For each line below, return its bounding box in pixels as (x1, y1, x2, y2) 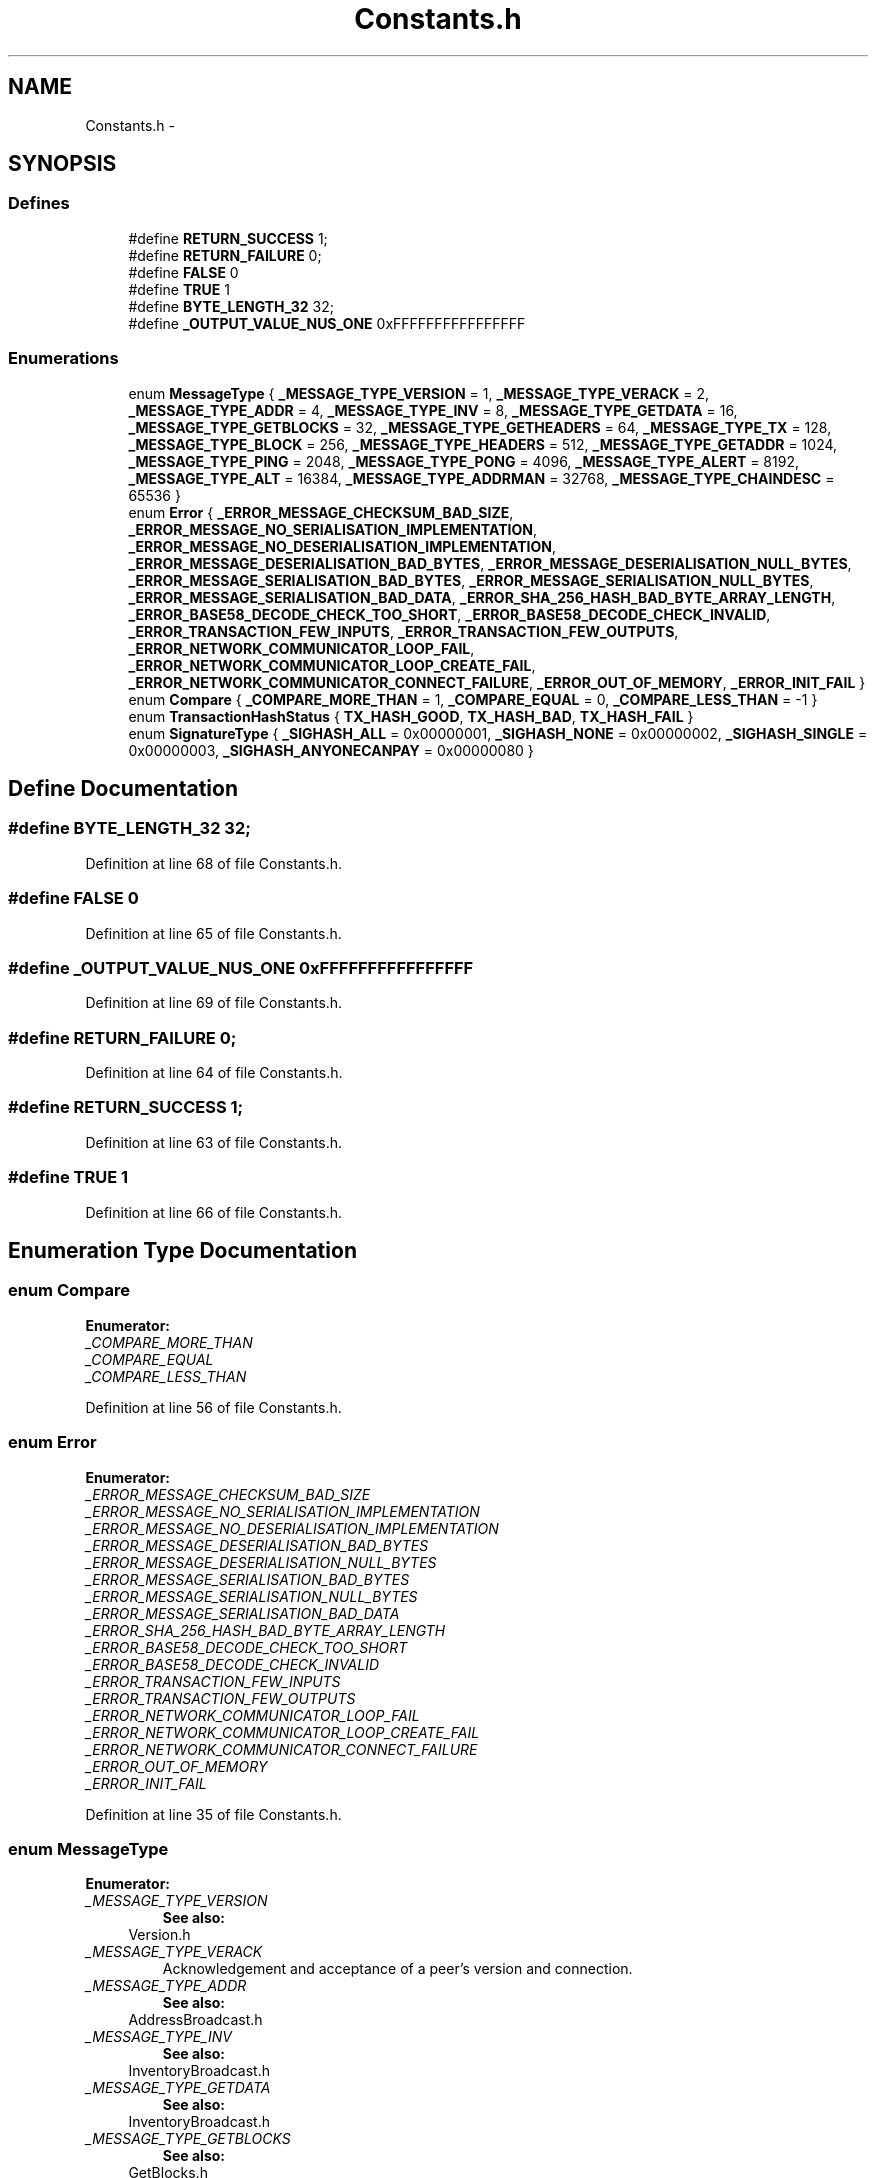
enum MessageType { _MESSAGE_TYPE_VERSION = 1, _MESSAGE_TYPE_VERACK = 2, (128, 384, 709, 402)
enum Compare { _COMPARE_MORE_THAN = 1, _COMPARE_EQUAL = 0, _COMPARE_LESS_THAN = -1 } (128, 690, 818, 708)
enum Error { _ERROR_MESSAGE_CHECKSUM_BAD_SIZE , (128, 503, 514, 521)
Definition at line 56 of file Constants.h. (85, 1398, 342, 1416)
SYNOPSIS (8, 151, 117, 177)
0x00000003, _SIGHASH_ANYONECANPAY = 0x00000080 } (128, 741, 534, 759)
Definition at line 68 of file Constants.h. (85, 854, 343, 872)
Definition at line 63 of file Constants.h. (85, 1133, 343, 1151)
